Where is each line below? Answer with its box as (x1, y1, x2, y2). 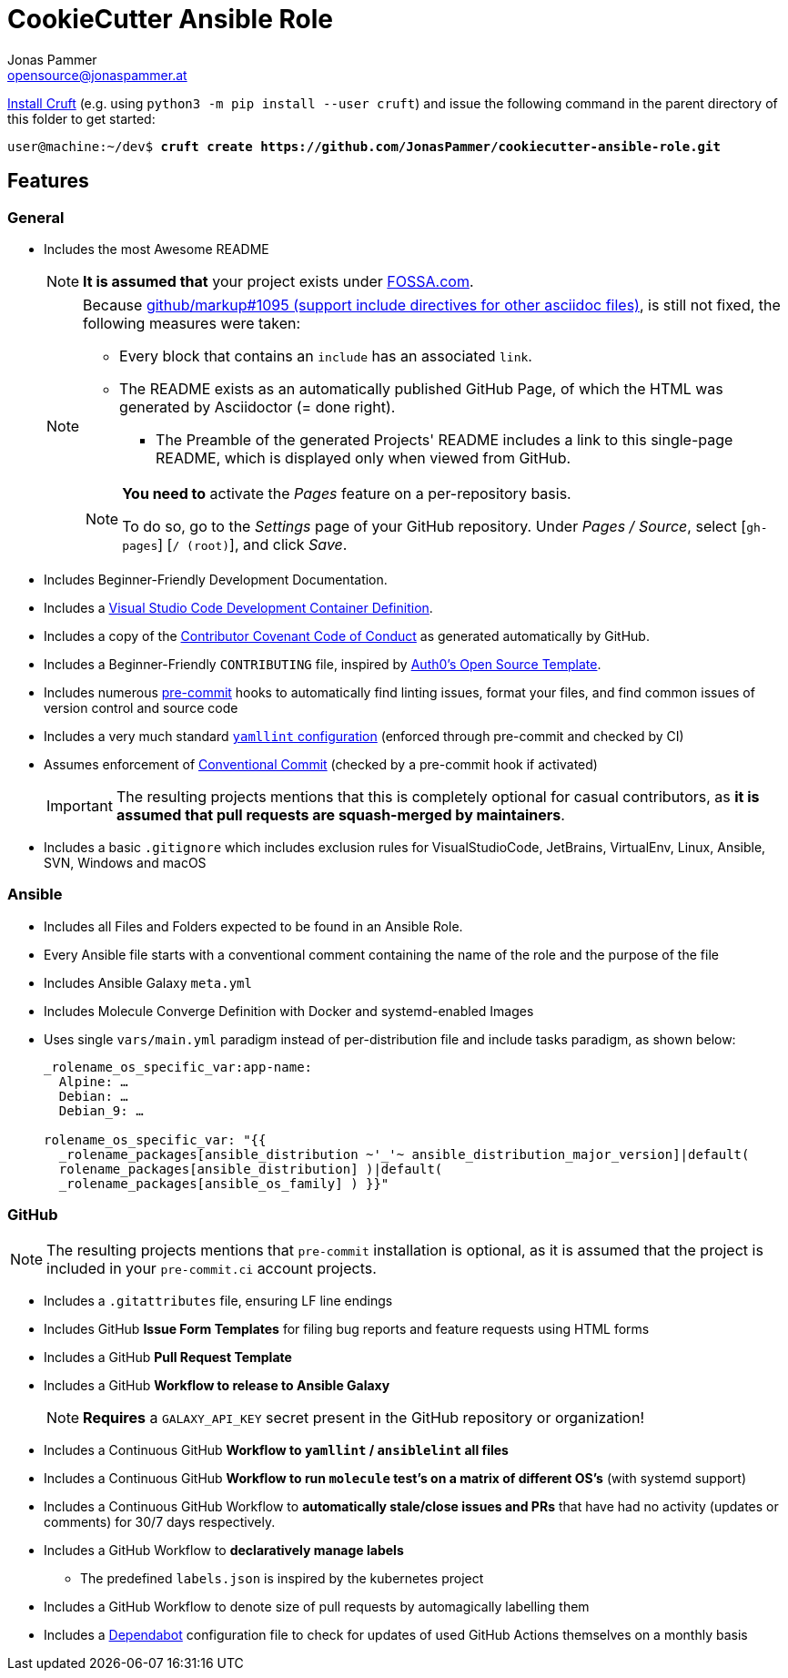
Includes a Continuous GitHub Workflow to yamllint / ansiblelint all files (44, 1442, 509, 1459)
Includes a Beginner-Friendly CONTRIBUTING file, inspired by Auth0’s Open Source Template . (44, 656, 601, 672)
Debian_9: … (58, 1103, 144, 1118)
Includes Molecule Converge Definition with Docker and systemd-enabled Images (44, 1002, 534, 1019)
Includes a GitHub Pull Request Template (44, 1349, 292, 1366)
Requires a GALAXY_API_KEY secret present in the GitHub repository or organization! (83, 1409, 644, 1428)
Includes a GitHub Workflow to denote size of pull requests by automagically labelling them (44, 1599, 590, 1615)
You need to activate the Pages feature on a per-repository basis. (122, 483, 571, 503)
